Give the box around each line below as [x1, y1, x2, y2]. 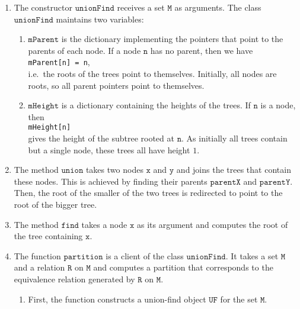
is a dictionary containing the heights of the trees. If [61, 99, 251, 111]
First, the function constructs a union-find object [28, 292, 206, 305]
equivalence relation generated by [14, 273, 135, 285]
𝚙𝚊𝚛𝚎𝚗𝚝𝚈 [259, 178, 291, 186]
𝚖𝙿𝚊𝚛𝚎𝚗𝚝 [28, 36, 59, 44]
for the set [220, 292, 258, 305]
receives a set [117, 1, 165, 13]
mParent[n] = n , [28, 56, 90, 68]
